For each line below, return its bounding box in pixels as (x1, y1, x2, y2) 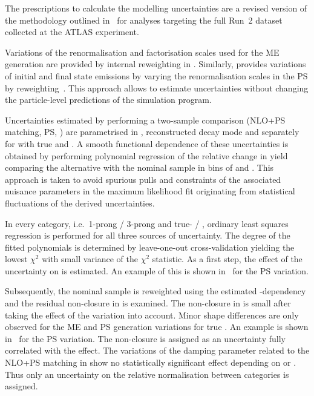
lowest (5, 252, 28, 265)
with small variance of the (42, 252, 138, 265)
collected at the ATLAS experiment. (5, 25, 139, 38)
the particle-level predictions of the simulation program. (5, 93, 212, 106)
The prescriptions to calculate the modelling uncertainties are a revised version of (5, 2, 307, 14)
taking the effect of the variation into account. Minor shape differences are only (5, 308, 299, 321)
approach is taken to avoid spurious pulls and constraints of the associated (5, 173, 281, 185)
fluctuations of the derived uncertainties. (5, 196, 155, 209)
